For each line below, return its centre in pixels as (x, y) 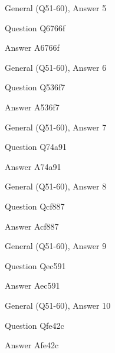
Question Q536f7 (35, 87)
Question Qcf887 (35, 206)
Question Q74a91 (36, 147)
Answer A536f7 (32, 107)
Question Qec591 (35, 265)
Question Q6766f (35, 27)
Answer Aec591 (32, 285)
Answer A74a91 (33, 166)
